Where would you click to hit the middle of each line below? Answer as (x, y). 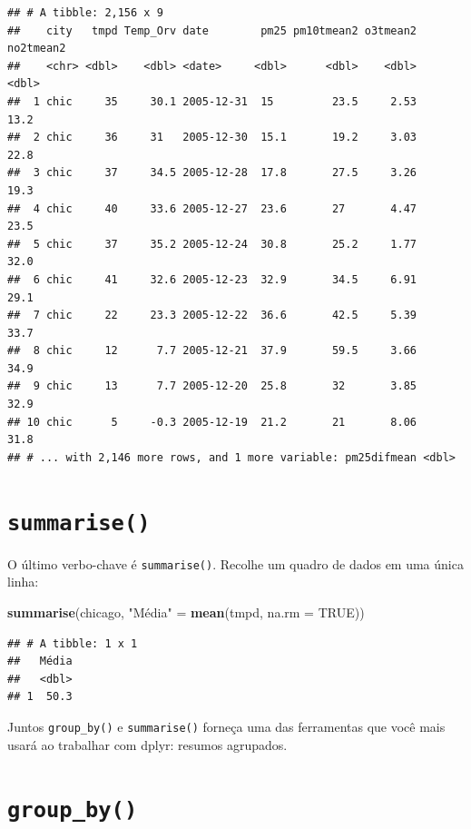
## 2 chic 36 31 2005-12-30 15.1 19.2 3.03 (212, 138)
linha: (23, 582)
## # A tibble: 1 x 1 (73, 643)
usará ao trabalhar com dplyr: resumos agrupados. (147, 744)
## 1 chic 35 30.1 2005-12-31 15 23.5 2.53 (212, 101)
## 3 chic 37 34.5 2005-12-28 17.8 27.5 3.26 (212, 173)
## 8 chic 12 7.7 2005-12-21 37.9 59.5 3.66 (212, 351)
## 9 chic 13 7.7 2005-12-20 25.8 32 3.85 (212, 386)
